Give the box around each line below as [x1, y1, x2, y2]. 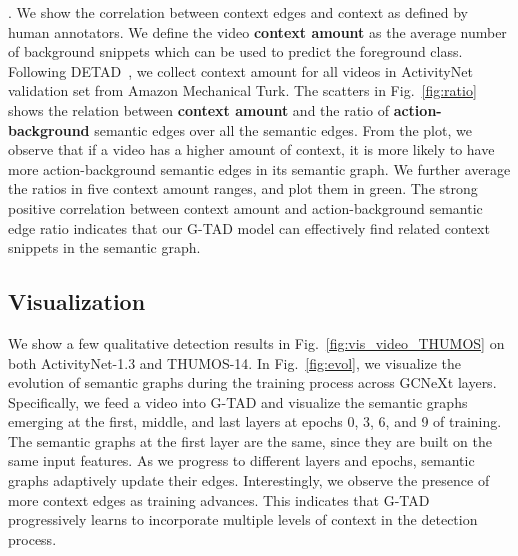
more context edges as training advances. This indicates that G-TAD [8, 489, 430, 510]
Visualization [8, 286, 146, 317]
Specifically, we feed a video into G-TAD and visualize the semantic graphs [8, 391, 468, 412]
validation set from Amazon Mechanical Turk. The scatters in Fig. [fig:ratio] [8, 80, 477, 101]
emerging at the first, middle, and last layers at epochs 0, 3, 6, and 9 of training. [8, 411, 502, 432]
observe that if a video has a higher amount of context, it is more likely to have [8, 139, 495, 160]
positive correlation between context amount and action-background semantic [8, 197, 483, 218]
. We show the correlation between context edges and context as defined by [8, 2, 468, 22]
